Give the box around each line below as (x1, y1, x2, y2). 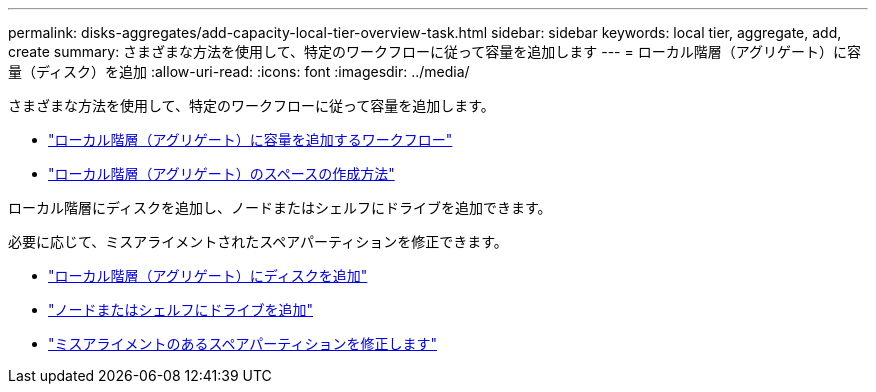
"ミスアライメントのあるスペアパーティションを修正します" (48, 335, 437, 352)
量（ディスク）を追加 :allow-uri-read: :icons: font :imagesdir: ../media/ (8, 63, 470, 80)
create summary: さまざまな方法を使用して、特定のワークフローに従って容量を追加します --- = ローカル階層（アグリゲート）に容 (8, 43, 861, 60)
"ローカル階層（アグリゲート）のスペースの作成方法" (48, 165, 395, 182)
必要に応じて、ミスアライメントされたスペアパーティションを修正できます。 (8, 233, 508, 250)
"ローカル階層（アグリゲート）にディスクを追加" (48, 267, 368, 284)
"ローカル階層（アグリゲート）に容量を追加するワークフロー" (48, 131, 453, 148)
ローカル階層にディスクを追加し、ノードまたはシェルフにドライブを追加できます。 (8, 199, 552, 216)
